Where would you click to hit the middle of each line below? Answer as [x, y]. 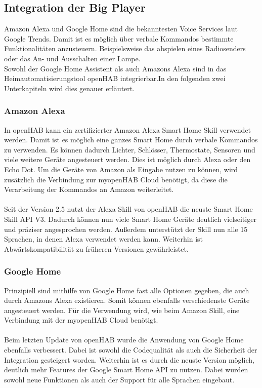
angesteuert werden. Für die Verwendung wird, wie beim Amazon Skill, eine [122, 310]
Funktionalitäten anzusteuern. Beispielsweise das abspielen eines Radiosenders [125, 48]
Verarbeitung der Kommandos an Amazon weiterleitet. [89, 189]
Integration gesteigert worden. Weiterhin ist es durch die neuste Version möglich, [129, 359]
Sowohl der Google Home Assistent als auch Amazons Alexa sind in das [115, 68]
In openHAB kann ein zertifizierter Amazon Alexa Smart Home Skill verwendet [128, 129]
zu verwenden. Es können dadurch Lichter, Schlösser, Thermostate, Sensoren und [130, 149]
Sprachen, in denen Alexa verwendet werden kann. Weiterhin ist [104, 239]
